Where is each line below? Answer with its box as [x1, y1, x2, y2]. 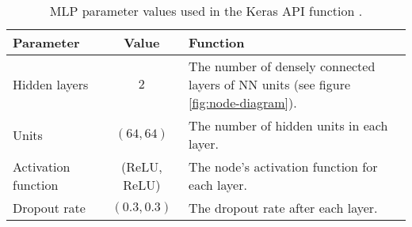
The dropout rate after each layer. [189, 199, 378, 217]
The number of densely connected [189, 57, 376, 75]
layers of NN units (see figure [189, 75, 351, 93]
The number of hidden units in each [189, 116, 388, 134]
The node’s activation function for [189, 157, 378, 176]
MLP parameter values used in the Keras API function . [49, 2, 363, 20]
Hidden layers [13, 75, 89, 93]
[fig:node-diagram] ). [189, 93, 297, 112]
